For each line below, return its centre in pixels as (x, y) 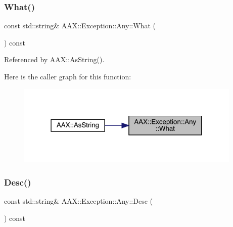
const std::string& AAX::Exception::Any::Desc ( (78, 201)
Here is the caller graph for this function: (68, 76)
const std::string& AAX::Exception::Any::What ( (80, 26)
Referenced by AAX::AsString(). (54, 59)
